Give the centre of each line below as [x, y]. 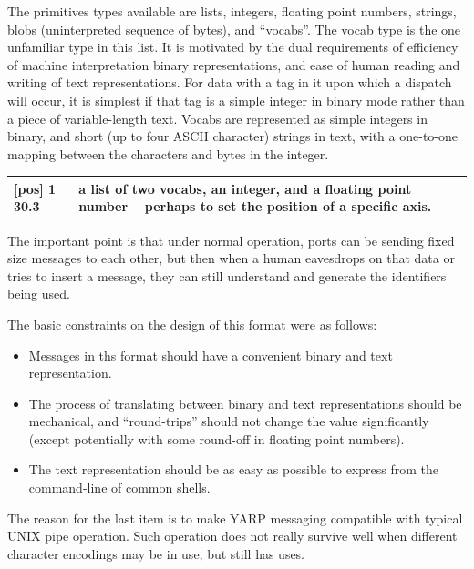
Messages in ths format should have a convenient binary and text [211, 355]
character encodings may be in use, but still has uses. [156, 553]
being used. [39, 294]
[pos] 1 [35, 188]
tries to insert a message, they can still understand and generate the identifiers [227, 275]
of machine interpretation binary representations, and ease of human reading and [234, 64]
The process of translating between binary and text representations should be [245, 403]
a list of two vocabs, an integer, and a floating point [245, 188]
